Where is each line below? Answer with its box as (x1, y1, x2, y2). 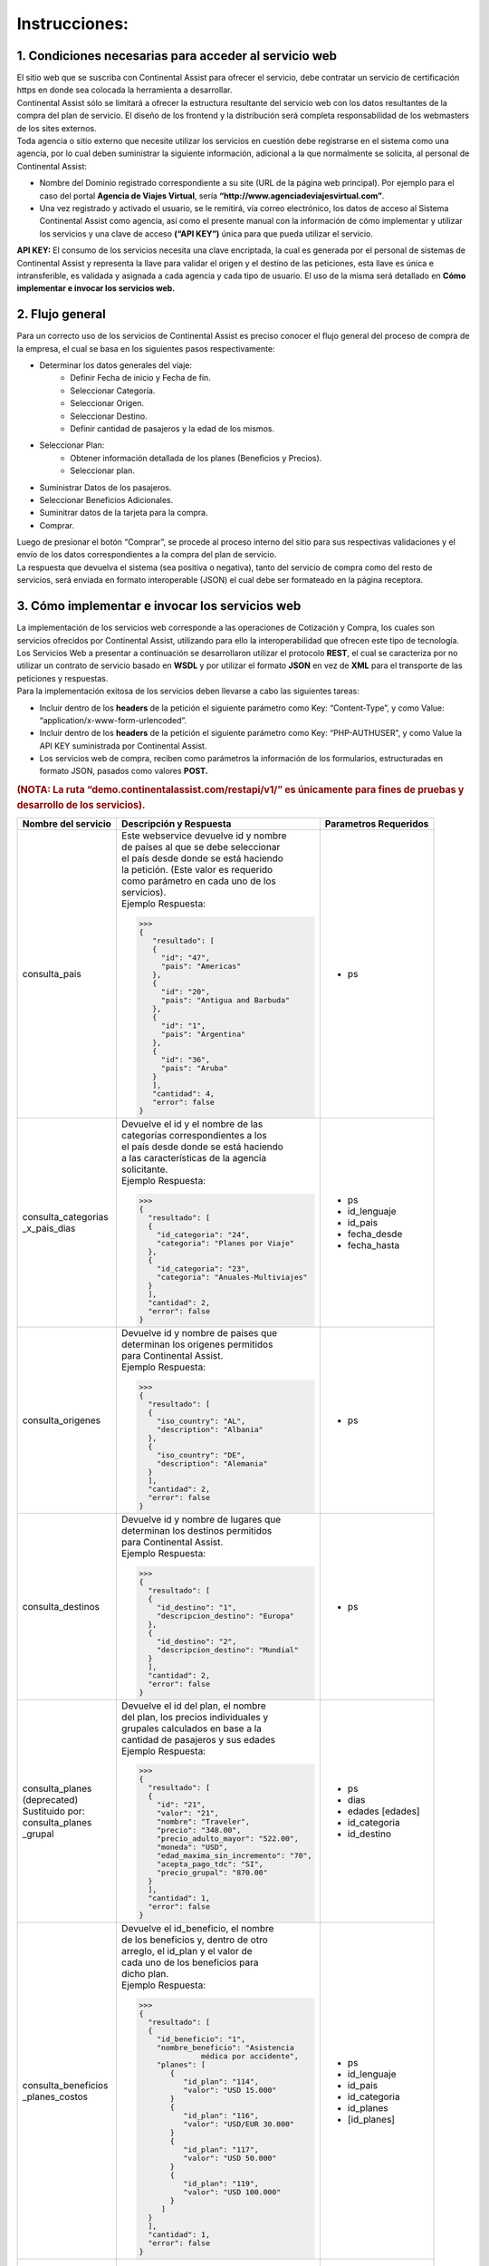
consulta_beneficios (22, 2078, 109, 2091)
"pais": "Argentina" (160, 1030, 246, 1040)
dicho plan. (120, 1968, 169, 1980)
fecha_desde (347, 1228, 403, 1241)
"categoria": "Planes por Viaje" (157, 1238, 294, 1248)
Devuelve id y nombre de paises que (120, 1326, 278, 1339)
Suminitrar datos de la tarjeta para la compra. (39, 508, 208, 518)
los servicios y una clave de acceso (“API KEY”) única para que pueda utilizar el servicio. (39, 228, 373, 239)
